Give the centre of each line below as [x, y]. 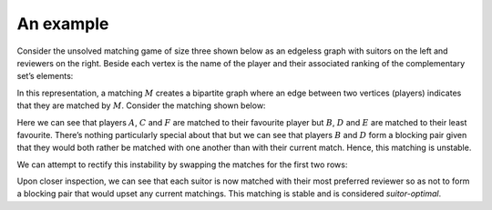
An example [63, 24]
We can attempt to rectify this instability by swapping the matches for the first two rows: [182, 165]
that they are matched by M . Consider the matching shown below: [141, 105]
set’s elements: [45, 76]
